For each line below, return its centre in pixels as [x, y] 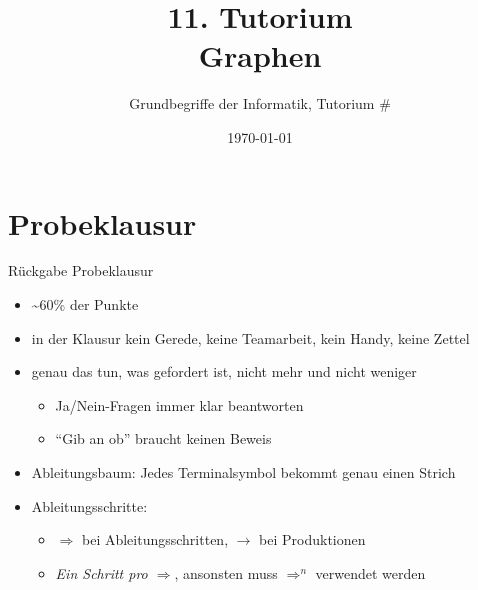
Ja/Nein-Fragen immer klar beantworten [179, 404]
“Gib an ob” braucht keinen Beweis [163, 438]
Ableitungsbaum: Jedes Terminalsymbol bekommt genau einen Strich [243, 472]
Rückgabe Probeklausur [81, 270]
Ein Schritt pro [101, 572]
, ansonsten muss [226, 572]
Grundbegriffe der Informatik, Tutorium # [260, 103]
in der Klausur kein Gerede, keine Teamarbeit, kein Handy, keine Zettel [250, 337]
